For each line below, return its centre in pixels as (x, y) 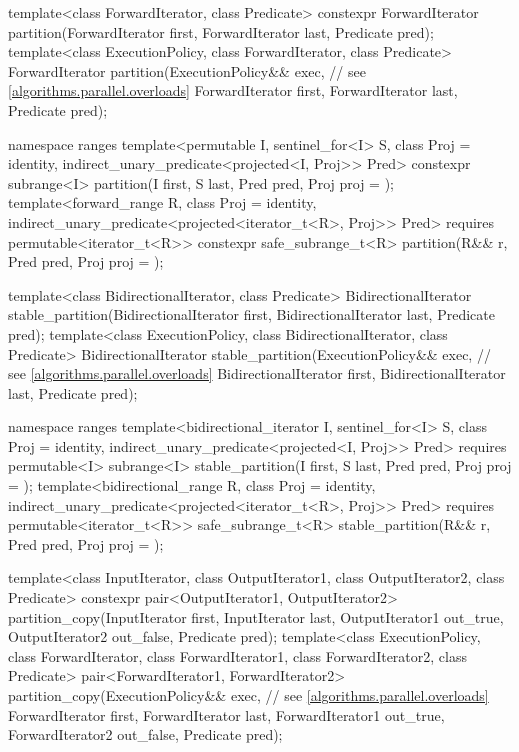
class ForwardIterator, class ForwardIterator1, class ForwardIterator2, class (237, 655)
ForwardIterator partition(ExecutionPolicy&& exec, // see (187, 70)
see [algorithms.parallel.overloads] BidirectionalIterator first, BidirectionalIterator (257, 373)
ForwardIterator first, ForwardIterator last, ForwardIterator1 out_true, (226, 714)
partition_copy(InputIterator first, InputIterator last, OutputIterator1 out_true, (256, 616)
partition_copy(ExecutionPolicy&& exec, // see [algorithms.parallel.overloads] (248, 695)
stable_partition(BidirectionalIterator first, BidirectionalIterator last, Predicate (251, 314)
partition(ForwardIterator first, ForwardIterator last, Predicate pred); (221, 31)
